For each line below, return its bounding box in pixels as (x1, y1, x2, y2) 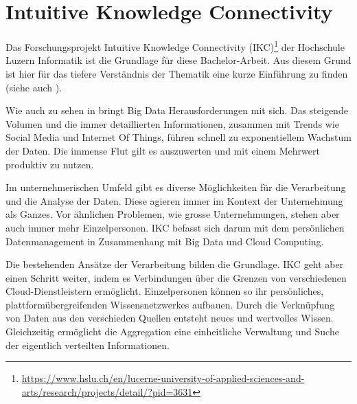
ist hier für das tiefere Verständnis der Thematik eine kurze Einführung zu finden (5, 66, 348, 80)
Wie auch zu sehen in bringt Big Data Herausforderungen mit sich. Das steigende (5, 103, 348, 117)
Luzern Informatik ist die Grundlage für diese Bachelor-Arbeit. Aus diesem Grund (5, 53, 352, 67)
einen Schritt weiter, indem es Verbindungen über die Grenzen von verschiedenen (5, 270, 347, 284)
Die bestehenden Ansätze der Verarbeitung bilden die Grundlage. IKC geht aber (5, 257, 344, 271)
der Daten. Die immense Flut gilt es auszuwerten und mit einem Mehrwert (5, 143, 320, 157)
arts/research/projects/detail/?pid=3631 (21, 384, 193, 399)
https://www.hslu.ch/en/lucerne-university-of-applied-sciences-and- (21, 371, 305, 385)
